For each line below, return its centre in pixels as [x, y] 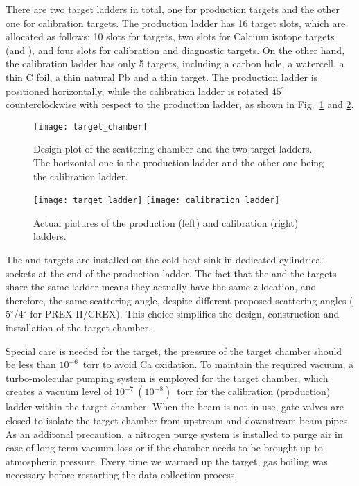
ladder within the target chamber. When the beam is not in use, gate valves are [175, 407]
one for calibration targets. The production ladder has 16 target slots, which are [176, 23]
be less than [31, 364]
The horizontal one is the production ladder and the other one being [179, 162]
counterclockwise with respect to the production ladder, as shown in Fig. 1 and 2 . [180, 104]
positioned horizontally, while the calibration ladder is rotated [137, 90]
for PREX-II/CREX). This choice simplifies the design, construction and [185, 314]
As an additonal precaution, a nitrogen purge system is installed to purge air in [174, 434]
